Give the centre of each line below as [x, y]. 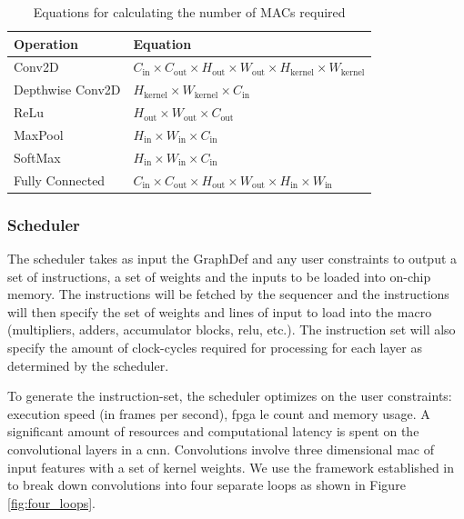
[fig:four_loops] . [52, 502]
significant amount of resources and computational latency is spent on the [213, 431]
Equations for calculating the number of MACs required [189, 12]
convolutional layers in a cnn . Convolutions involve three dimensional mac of [221, 449]
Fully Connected [60, 180]
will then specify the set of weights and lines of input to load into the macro [220, 311]
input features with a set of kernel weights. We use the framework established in [231, 467]
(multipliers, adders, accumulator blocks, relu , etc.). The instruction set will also [232, 329]
